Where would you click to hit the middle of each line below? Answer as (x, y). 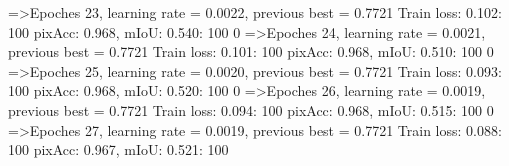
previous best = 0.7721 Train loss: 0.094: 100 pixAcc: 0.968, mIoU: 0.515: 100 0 (251, 109)
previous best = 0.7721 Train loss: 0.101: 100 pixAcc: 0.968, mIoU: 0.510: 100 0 (251, 51)
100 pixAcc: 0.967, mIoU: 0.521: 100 (118, 149)
